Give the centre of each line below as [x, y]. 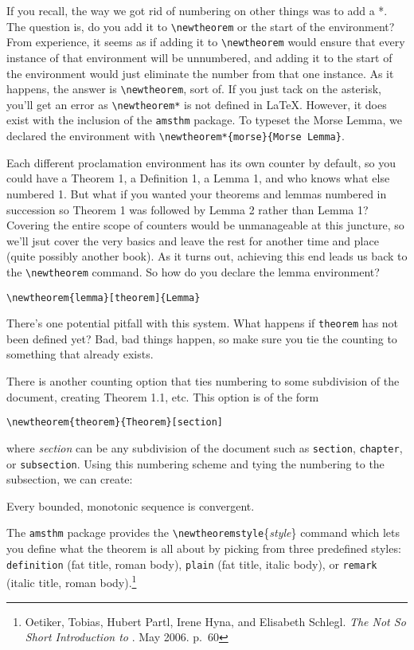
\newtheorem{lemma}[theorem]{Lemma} [103, 298]
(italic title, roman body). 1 [72, 581]
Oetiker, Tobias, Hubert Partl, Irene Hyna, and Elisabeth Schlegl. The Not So [215, 621]
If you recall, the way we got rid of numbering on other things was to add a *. [197, 10]
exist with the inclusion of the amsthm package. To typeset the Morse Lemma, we [204, 120]
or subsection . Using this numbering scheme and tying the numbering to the [195, 463]
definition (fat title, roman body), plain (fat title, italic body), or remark [192, 564]
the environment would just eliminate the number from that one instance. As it [200, 73]
